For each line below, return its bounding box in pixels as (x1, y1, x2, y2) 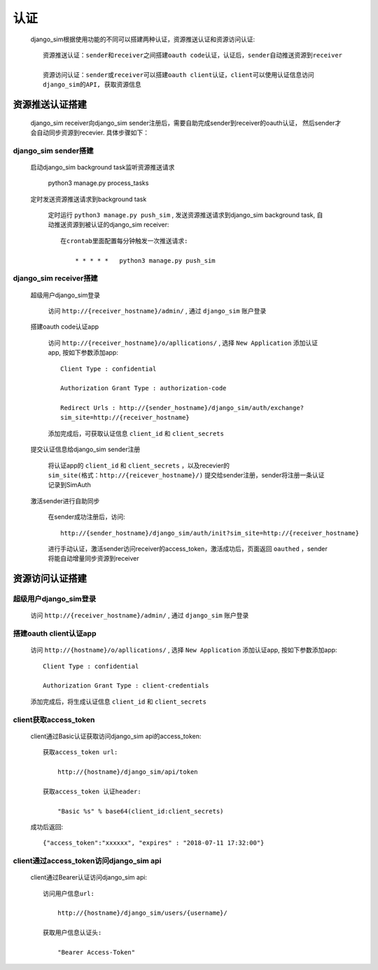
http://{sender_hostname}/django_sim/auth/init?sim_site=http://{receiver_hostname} (60, 529, 360, 537)
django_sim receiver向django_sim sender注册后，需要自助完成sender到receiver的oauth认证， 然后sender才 (30, 118, 342, 127)
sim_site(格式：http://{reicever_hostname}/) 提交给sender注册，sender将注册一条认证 (48, 471, 325, 479)
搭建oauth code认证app (30, 322, 99, 331)
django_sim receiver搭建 (13, 273, 98, 283)
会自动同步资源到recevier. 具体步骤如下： (30, 128, 150, 137)
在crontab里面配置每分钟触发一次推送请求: (60, 237, 188, 245)
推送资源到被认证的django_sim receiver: (53, 221, 169, 229)
